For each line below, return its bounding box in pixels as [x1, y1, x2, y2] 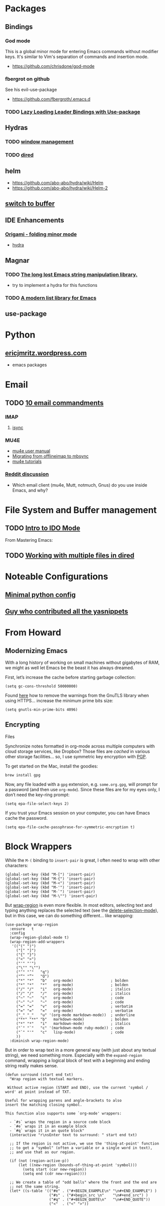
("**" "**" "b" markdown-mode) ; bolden [16, 1017, 129, 1021]
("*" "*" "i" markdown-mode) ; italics [16, 1021, 131, 1026]
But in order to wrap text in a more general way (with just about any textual [5, 1047, 156, 1053]
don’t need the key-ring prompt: [5, 792, 70, 798]
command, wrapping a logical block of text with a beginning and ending [5, 1057, 150, 1063]
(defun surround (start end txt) [5, 1072, 74, 1077]
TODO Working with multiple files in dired [5, 552, 135, 560]
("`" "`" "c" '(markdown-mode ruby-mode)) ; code [16, 1025, 124, 1030]
